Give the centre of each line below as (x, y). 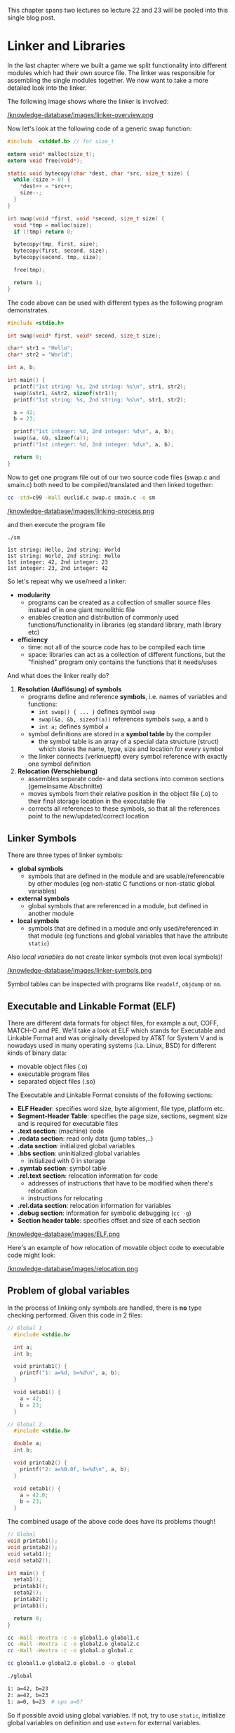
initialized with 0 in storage (67, 1161)
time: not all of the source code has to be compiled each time (116, 647)
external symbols (43, 898)
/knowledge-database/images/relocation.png (73, 1269)
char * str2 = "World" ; (40, 355)
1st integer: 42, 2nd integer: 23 (58, 562)
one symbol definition (59, 764)
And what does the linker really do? (58, 676)
